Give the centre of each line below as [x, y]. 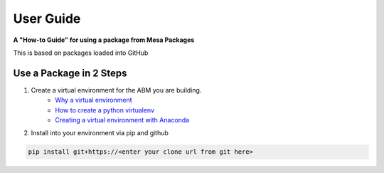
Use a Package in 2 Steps [70, 73]
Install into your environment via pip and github [100, 133]
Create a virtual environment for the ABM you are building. [116, 90]
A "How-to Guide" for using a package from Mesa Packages [104, 40]
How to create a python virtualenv [105, 110]
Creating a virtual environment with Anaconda [122, 120]
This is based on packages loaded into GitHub [81, 53]
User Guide [47, 19]
